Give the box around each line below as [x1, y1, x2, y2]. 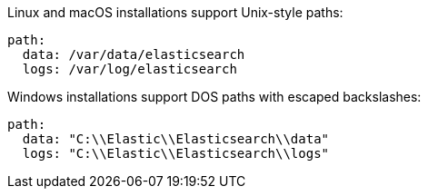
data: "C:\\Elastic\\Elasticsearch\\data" [22, 132, 330, 146]
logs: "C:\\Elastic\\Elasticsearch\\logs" [22, 146, 330, 161]
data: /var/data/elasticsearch [22, 47, 245, 62]
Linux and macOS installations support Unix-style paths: [7, 5, 343, 20]
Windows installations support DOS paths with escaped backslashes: [7, 89, 422, 104]
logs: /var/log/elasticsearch [22, 62, 237, 76]
